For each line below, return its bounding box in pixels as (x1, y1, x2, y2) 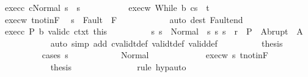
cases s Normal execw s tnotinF (42, 49, 268, 61)
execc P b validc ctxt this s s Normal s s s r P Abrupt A (4, 25, 303, 38)
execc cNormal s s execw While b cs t (4, 1, 210, 13)
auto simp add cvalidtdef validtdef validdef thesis (50, 36, 283, 49)
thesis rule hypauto (50, 60, 186, 73)
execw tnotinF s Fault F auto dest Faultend (4, 13, 243, 25)
